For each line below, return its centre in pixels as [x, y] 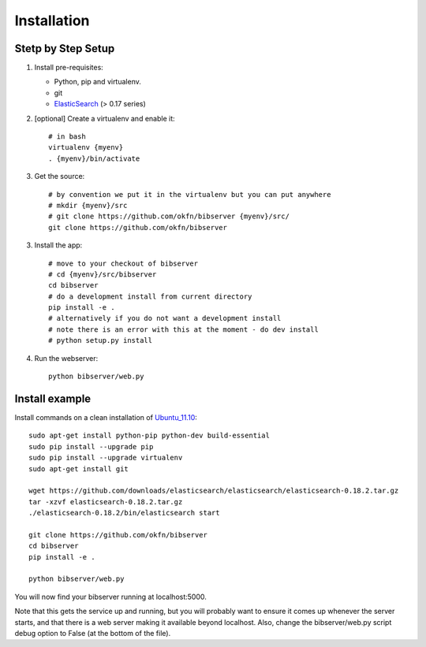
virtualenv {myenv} [86, 147]
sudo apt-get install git [79, 469]
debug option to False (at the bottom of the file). [93, 633]
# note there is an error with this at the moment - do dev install [183, 329]
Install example [53, 398]
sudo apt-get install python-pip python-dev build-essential [149, 436]
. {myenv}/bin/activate [94, 158]
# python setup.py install [101, 340]
